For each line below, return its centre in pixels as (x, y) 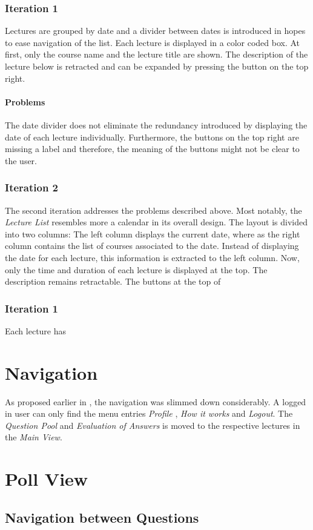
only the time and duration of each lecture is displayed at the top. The (136, 269)
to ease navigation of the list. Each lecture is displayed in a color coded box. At (153, 42)
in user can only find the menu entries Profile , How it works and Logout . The (149, 413)
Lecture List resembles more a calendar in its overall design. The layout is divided (156, 222)
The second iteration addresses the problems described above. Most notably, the (153, 210)
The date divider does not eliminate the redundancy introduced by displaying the (156, 124)
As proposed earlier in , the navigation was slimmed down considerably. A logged (156, 401)
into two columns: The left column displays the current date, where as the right (153, 234)
